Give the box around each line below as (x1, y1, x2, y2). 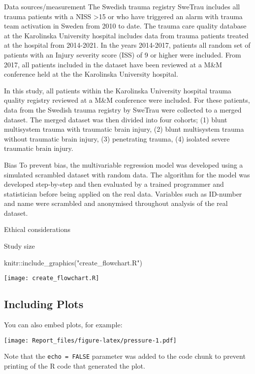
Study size (4, 241, 35, 251)
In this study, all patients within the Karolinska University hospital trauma (4, 85, 231, 95)
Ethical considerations (4, 224, 70, 234)
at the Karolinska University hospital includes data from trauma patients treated (4, 30, 249, 40)
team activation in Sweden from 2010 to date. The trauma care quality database (4, 21, 247, 31)
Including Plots (4, 296, 84, 312)
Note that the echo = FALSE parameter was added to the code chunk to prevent (4, 351, 246, 361)
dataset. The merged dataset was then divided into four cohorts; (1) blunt (4, 114, 227, 124)
